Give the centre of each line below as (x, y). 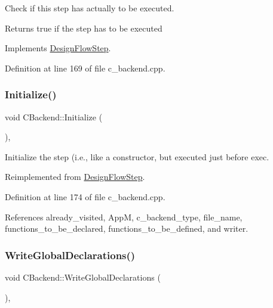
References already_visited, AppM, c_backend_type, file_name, (124, 217)
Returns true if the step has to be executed (84, 28)
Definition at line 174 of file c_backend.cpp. (85, 196)
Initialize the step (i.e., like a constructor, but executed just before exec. (137, 156)
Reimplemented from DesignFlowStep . (75, 177)
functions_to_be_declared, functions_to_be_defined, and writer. (127, 228)
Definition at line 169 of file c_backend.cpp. (85, 68)
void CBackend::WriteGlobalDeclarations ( (83, 277)
